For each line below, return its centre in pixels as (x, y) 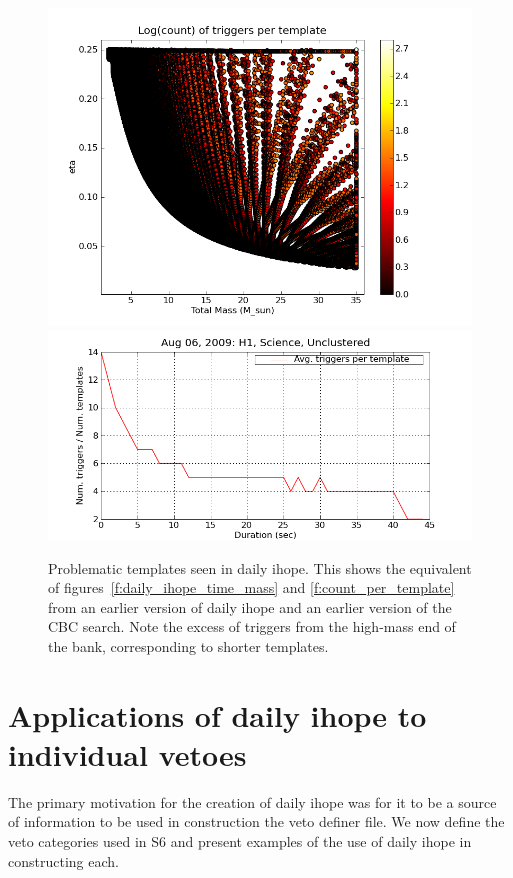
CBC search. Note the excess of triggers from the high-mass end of (252, 626)
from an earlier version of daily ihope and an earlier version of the (250, 606)
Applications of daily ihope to (217, 714)
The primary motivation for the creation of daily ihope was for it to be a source (252, 801)
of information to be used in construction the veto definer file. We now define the (256, 821)
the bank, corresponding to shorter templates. (188, 645)
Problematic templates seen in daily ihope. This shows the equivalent (260, 567)
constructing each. (63, 860)
